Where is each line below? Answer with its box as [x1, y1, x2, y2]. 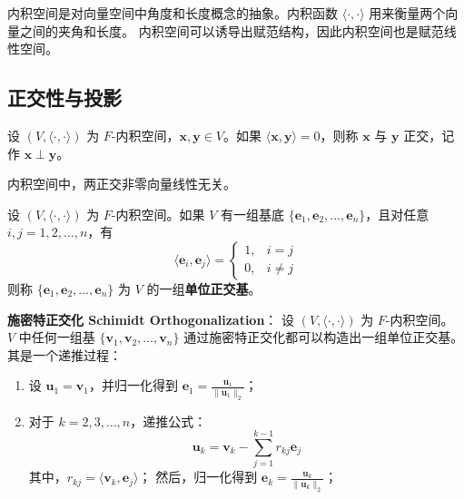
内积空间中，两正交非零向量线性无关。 [7, 174, 236, 193]
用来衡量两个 [369, 4, 446, 22]
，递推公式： [130, 411, 207, 430]
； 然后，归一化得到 [138, 467, 258, 486]
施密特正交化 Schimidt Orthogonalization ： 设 [7, 309, 295, 328]
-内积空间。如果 [111, 204, 205, 223]
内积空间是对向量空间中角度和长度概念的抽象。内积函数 [7, 4, 338, 22]
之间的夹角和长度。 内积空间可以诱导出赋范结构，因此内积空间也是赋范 [19, 21, 444, 40]
